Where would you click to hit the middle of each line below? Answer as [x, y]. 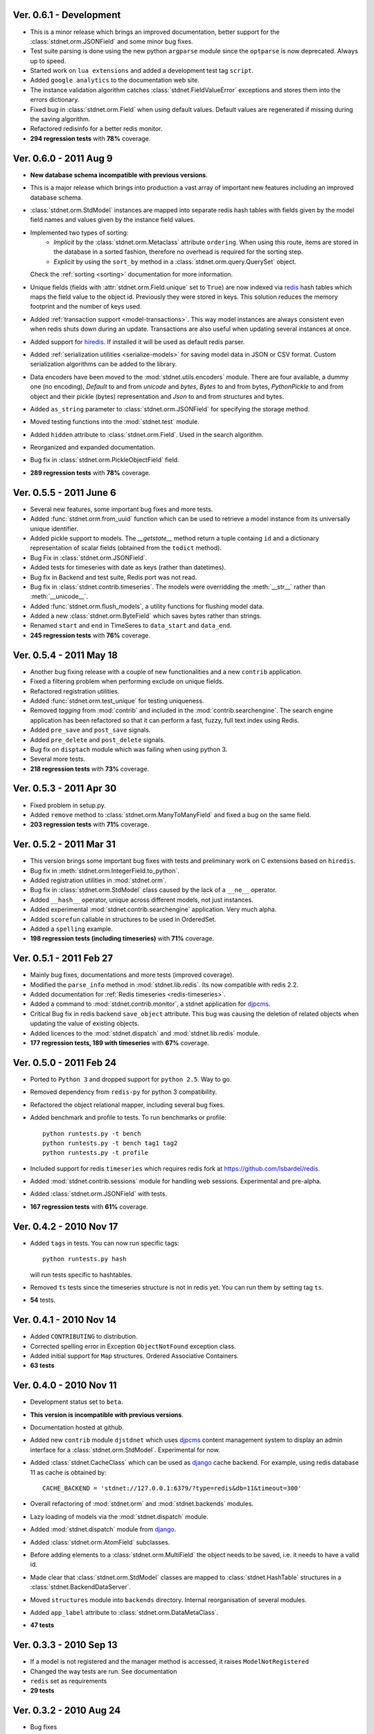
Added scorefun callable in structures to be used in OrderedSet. [123, 919]
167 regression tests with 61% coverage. [89, 1206]
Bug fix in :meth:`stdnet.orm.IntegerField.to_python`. [105, 870]
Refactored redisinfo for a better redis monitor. [96, 129]
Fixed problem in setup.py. [68, 805]
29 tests [42, 1691]
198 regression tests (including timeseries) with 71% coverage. [122, 938]
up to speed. [48, 61]
